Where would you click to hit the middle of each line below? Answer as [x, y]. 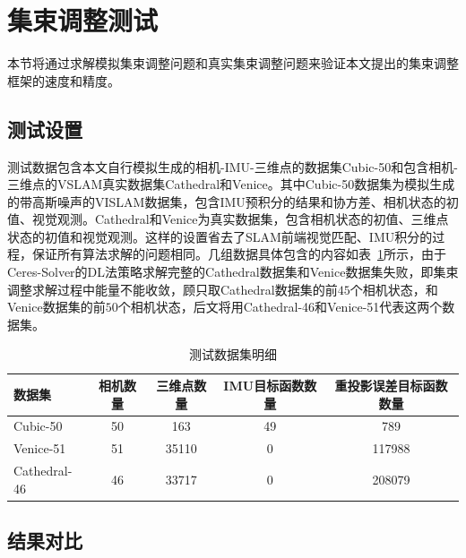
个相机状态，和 [394, 289]
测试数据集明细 [233, 354]
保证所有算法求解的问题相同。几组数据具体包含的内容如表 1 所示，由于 [239, 254]
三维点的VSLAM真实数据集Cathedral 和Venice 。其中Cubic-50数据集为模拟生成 [231, 184]
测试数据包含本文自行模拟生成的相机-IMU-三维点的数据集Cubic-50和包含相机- [233, 166]
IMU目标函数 [264, 386]
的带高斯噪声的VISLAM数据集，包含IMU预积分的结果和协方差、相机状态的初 [233, 201]
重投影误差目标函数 [391, 386]
